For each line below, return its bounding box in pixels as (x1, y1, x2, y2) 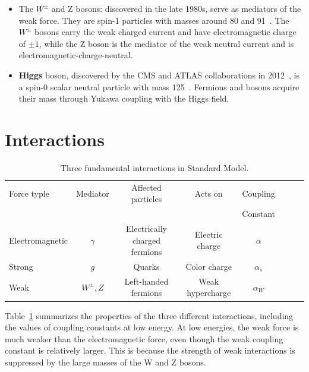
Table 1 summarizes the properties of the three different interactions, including (5, 309, 294, 321)
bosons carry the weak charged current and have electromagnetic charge (34, 26, 297, 38)
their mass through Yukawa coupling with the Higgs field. (18, 92, 229, 105)
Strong (9, 260, 33, 273)
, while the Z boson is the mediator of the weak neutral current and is (39, 37, 294, 49)
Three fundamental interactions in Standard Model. (60, 161, 249, 174)
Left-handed (124, 275, 169, 287)
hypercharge (187, 286, 231, 299)
